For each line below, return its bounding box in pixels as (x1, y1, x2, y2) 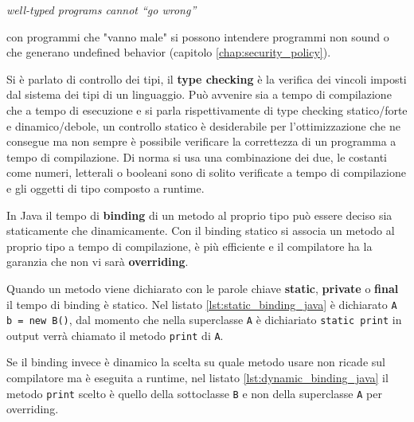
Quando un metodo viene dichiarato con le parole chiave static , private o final (6, 279, 399, 296)
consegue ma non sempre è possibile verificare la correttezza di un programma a (6, 133, 396, 150)
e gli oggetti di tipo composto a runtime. (6, 179, 205, 196)
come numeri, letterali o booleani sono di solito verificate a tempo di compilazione (6, 164, 406, 181)
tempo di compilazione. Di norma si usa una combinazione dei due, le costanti (6, 148, 388, 165)
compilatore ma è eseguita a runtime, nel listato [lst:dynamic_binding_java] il (6, 369, 389, 386)
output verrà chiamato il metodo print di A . (6, 326, 224, 343)
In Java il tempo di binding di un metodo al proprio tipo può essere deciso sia (6, 206, 393, 223)
